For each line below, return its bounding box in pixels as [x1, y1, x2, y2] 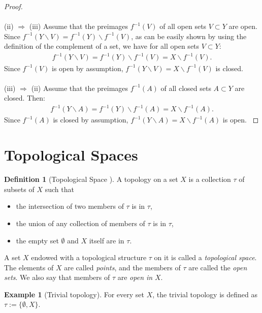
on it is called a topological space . [154, 252, 257, 263]
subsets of [4, 183, 35, 194]
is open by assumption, [52, 62, 123, 73]
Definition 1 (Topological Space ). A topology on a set [4, 174, 178, 184]
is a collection [188, 174, 231, 184]
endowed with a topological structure [31, 252, 147, 263]
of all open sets [159, 21, 207, 32]
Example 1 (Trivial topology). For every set [4, 289, 144, 299]
